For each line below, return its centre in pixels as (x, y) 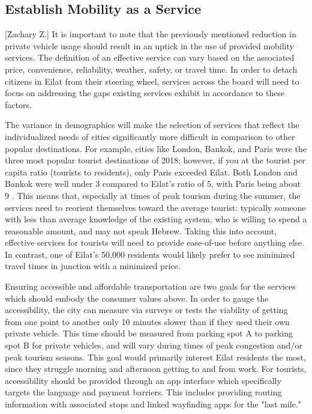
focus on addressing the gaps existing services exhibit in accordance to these (145, 93)
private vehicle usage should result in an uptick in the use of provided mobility (149, 45)
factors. (18, 104)
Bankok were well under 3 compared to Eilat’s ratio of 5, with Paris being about (153, 184)
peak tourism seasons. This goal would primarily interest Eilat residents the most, (155, 357)
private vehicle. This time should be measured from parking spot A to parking (149, 333)
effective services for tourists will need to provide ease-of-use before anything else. (155, 242)
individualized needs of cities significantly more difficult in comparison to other (150, 136)
